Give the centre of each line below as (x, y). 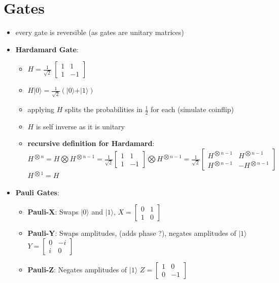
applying (41, 109)
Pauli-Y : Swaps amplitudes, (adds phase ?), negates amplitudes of (132, 233)
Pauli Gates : (37, 192)
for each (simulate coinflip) (192, 109)
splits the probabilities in (104, 109)
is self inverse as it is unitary (80, 126)
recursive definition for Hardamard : (91, 143)
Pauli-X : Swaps (53, 212)
